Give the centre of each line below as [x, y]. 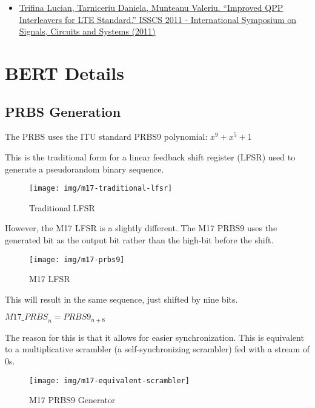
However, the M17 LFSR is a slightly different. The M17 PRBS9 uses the [141, 228]
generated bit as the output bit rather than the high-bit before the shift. [139, 239]
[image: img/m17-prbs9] [77, 259]
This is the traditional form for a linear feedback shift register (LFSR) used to [150, 156]
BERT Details [65, 72]
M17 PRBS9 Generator [72, 400]
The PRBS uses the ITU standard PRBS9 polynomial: [106, 137]
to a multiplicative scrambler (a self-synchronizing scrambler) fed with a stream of [157, 349]
